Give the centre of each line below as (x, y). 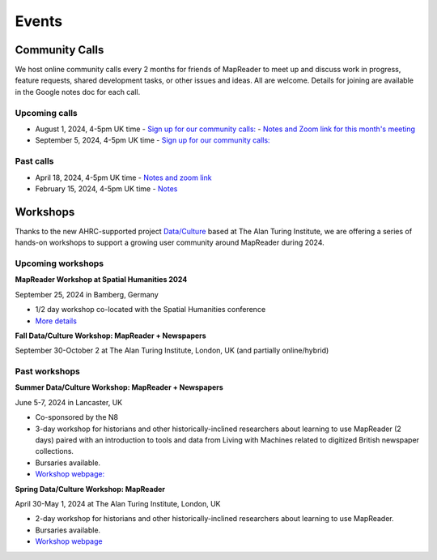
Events (39, 21)
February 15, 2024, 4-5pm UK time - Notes (106, 188)
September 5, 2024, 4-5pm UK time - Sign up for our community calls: (153, 140)
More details (56, 321)
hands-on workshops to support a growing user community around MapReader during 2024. (170, 242)
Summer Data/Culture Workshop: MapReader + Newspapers (119, 387)
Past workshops (47, 371)
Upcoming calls (47, 113)
